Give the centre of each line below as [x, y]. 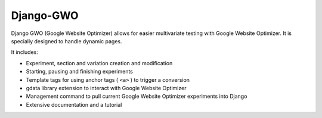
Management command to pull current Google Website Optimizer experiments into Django [137, 96]
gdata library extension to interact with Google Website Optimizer [106, 88]
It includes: [24, 52]
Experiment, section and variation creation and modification [99, 63]
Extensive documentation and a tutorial [74, 104]
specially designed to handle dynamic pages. [66, 41]
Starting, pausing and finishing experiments [80, 72]
